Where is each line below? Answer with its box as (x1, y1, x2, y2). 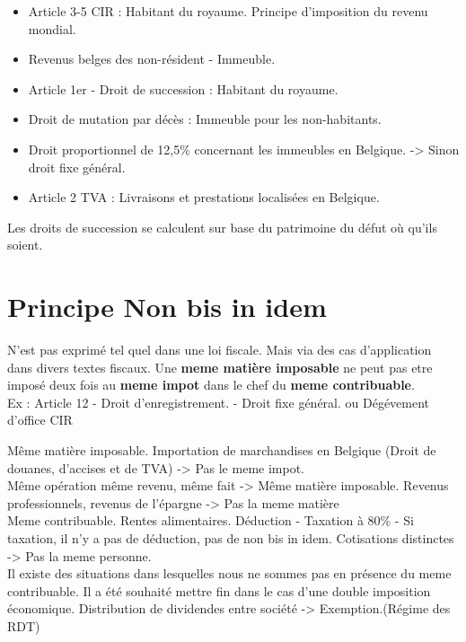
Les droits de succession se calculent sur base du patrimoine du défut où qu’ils (7, 217, 437, 236)
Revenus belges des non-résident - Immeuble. (28, 49, 276, 68)
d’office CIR (7, 410, 73, 429)
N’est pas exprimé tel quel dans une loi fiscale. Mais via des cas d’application (7, 340, 432, 359)
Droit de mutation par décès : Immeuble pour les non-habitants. (28, 110, 382, 128)
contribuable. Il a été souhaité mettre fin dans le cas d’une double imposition (7, 581, 431, 600)
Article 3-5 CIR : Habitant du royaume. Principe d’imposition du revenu (28, 2, 428, 20)
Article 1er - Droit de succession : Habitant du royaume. (28, 79, 339, 98)
